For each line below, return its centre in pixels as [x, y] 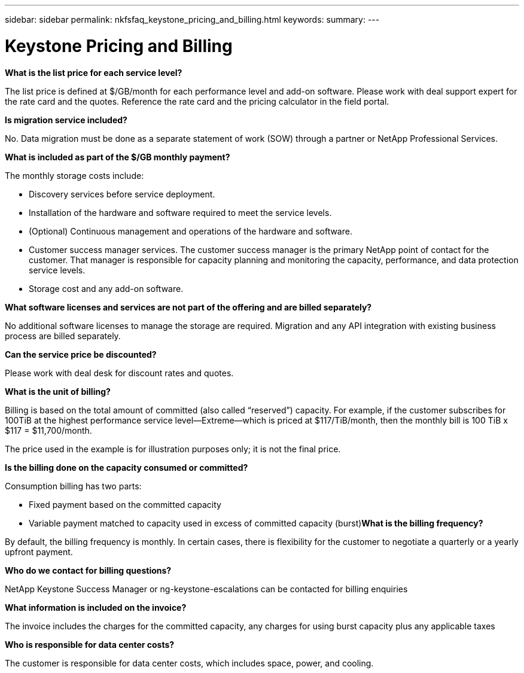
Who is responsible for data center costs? [90, 644]
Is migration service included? [66, 120]
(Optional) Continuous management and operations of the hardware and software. [191, 231]
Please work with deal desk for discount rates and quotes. [119, 373]
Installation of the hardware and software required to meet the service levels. [180, 212]
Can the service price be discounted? [81, 354]
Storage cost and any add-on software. [106, 288]
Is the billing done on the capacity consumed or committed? [127, 467]
